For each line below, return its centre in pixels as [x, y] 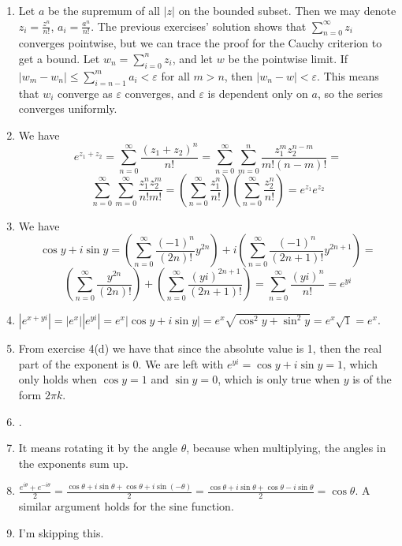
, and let [193, 58]
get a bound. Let [59, 58]
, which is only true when [279, 379]
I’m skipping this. [61, 532]
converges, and [160, 93]
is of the [372, 379]
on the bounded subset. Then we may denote [287, 10]
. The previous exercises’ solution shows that [199, 26]
